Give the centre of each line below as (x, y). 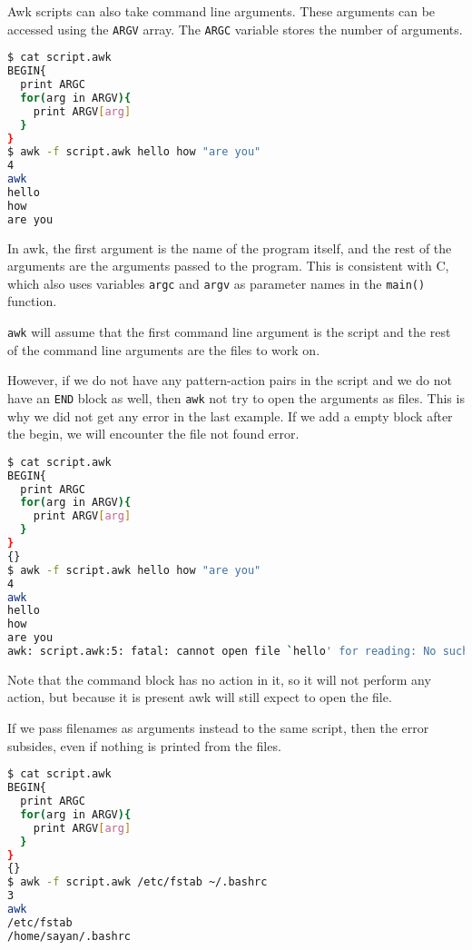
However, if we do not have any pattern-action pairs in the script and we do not (230, 380)
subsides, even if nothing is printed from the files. (144, 745)
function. (32, 301)
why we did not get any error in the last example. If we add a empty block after (230, 416)
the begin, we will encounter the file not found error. (153, 434)
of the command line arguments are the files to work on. (164, 349)
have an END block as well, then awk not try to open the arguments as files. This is (236, 397)
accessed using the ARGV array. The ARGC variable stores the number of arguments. (235, 29)
